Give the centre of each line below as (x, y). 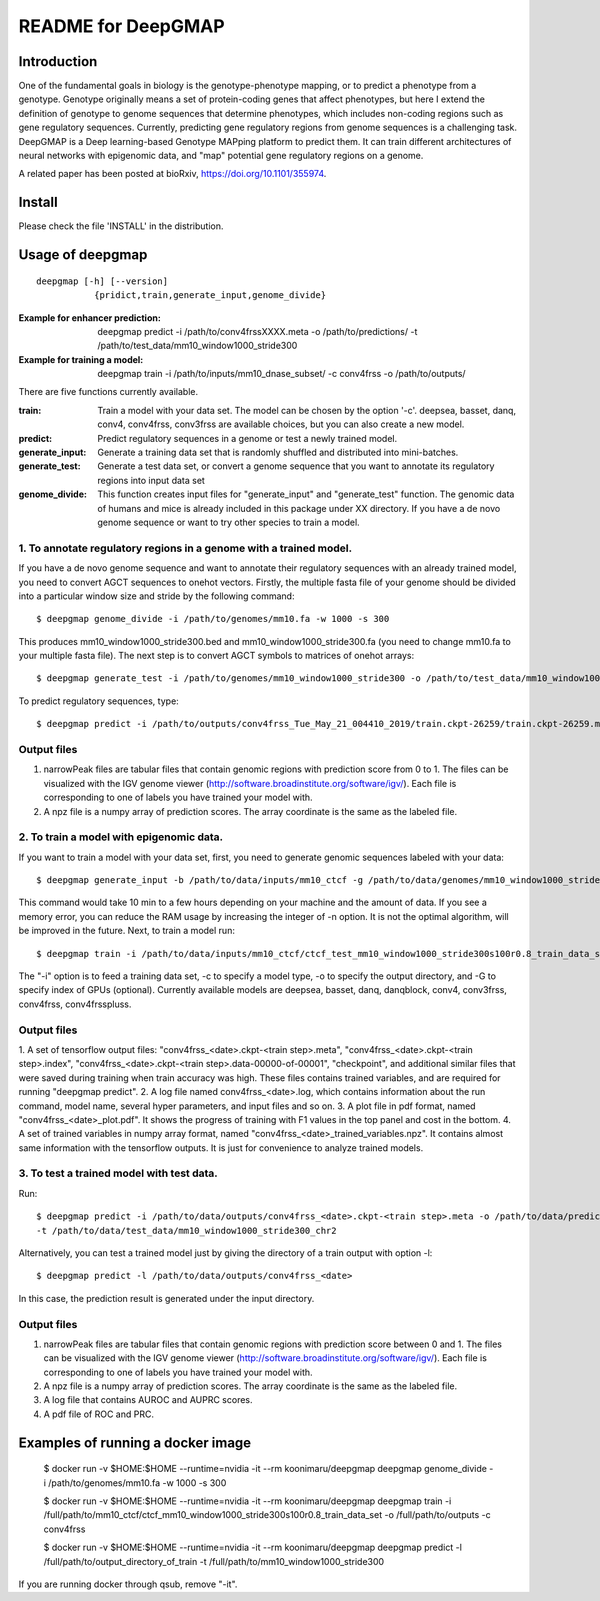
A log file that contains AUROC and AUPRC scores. (148, 1400)
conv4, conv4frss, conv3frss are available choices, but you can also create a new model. (281, 424)
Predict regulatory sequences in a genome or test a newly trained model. (247, 438)
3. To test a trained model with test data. (118, 1173)
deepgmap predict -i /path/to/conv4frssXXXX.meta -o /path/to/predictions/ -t (257, 331)
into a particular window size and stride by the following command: (156, 596)
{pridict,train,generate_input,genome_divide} (210, 295)
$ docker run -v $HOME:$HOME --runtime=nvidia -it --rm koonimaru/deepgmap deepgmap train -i (247, 1501)
